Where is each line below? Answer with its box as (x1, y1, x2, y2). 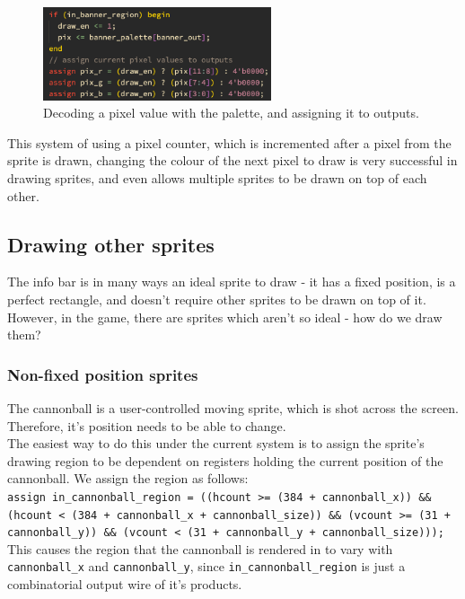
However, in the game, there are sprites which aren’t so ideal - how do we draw (7, 307, 443, 326)
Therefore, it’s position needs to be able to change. (7, 416, 286, 435)
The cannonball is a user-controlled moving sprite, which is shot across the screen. (7, 398, 459, 417)
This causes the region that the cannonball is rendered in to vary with (7, 539, 393, 558)
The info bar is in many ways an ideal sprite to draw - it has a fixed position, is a (7, 272, 456, 291)
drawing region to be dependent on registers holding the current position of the (7, 451, 443, 470)
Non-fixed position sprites (7, 363, 198, 385)
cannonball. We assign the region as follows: (7, 469, 249, 488)
